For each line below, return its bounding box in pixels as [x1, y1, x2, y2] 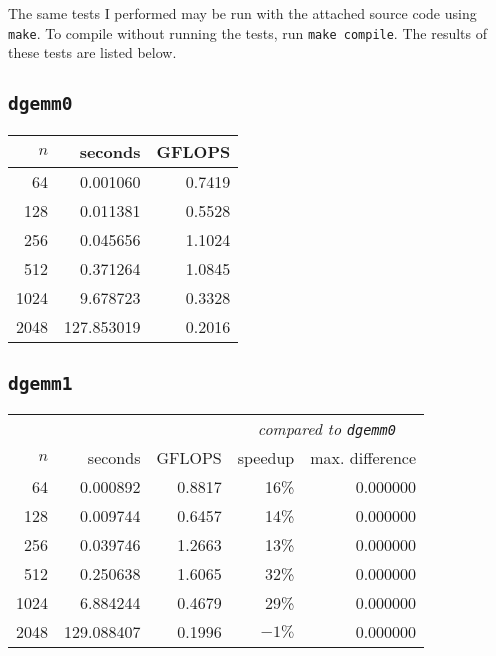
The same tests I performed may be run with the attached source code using [8, 3, 477, 23]
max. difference [310, 446, 417, 470]
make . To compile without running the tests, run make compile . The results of [8, 22, 487, 43]
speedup [237, 446, 295, 470]
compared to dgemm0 [257, 417, 396, 441]
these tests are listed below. [8, 42, 177, 63]
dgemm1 [8, 373, 73, 395]
